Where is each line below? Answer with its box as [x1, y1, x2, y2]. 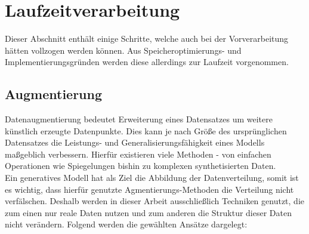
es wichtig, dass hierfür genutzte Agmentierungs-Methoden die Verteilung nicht [5, 183, 294, 195]
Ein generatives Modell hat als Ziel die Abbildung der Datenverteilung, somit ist [5, 171, 299, 184]
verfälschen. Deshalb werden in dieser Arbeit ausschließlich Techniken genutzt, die [5, 195, 304, 207]
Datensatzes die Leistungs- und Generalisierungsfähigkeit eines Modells [5, 136, 265, 149]
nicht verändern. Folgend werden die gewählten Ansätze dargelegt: [5, 218, 248, 230]
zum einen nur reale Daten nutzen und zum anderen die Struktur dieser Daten [5, 206, 292, 218]
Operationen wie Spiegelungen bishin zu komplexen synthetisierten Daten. [5, 159, 276, 172]
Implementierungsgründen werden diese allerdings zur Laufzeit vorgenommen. [5, 56, 289, 68]
